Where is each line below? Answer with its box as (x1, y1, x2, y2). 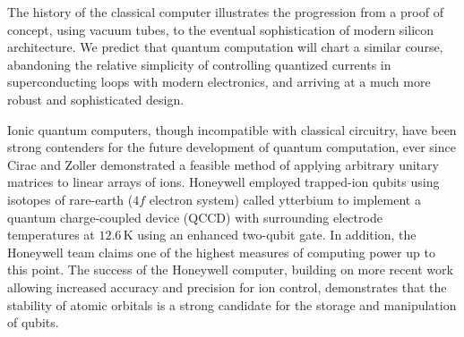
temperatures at (7, 225, 95, 244)
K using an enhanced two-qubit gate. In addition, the (123, 225, 417, 244)
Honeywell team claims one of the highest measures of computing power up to (7, 242, 435, 261)
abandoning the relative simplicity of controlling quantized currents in (7, 55, 391, 73)
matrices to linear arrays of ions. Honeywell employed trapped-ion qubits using (7, 173, 440, 191)
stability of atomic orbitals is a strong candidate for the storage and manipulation (7, 295, 457, 314)
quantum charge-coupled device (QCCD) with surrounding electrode (7, 207, 382, 226)
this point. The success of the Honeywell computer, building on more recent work (7, 260, 453, 279)
